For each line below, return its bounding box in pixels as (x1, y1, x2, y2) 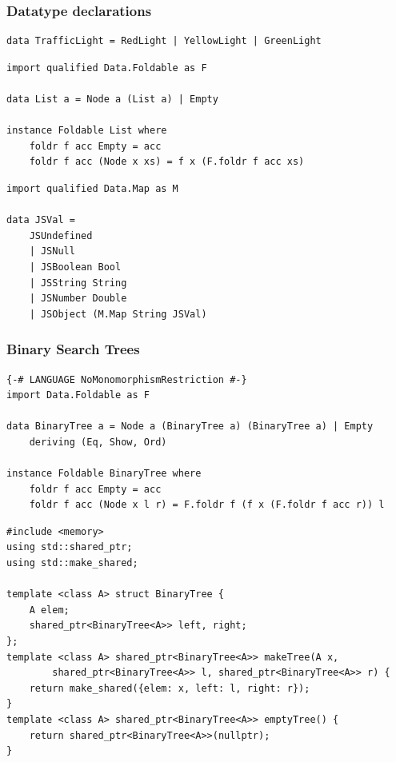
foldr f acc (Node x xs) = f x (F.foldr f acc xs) (29, 156, 305, 168)
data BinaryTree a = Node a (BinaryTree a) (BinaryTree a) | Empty (6, 421, 374, 433)
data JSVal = (6, 214, 75, 226)
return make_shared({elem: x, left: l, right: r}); (29, 682, 310, 694)
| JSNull (29, 245, 75, 257)
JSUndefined (29, 229, 93, 241)
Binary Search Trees (6, 339, 140, 359)
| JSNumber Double (29, 293, 127, 305)
